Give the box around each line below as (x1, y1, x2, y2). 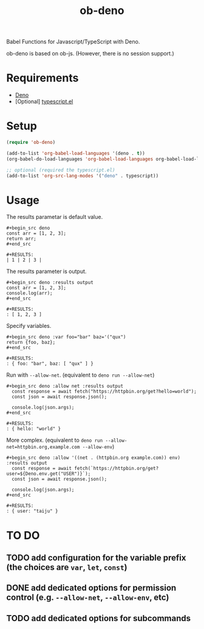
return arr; (6, 236, 36, 242)
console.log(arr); (6, 290, 53, 296)
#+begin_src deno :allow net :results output (6, 383, 123, 389)
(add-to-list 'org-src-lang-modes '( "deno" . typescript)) (6, 172, 159, 179)
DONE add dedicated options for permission (6, 583, 177, 593)
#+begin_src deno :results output (6, 280, 94, 286)
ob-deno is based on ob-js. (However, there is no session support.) (6, 50, 174, 57)
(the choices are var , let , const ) (6, 562, 127, 572)
